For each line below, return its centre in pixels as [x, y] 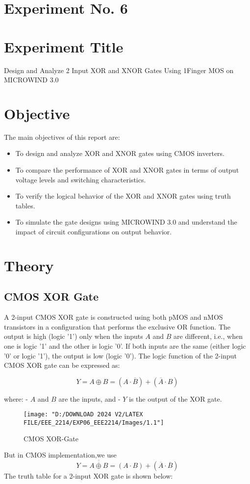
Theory [29, 265]
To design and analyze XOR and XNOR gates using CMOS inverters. [120, 153]
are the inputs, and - [89, 398]
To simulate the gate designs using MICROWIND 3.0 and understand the [126, 222]
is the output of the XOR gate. [175, 398]
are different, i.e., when [208, 336]
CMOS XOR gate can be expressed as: [62, 365]
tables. [25, 205]
